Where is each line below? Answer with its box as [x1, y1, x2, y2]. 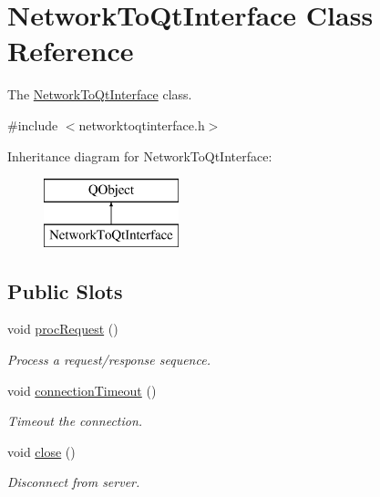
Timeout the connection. [7, 411, 143, 430]
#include [7, 115, 58, 134]
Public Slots [7, 276, 123, 305]
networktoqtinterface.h [78, 115, 205, 134]
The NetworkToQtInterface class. [7, 85, 192, 104]
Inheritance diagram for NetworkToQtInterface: [7, 146, 272, 165]
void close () [7, 441, 76, 461]
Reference [7, 32, 134, 69]
